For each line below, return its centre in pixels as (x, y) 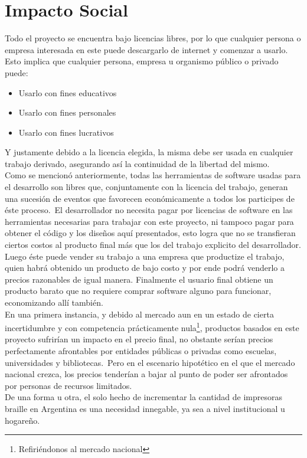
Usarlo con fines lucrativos (66, 132)
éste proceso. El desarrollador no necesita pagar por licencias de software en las (149, 210)
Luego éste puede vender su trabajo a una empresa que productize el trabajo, (145, 256)
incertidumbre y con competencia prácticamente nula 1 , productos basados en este (152, 327)
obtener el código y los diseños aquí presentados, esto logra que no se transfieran (150, 233)
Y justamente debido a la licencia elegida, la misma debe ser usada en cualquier (149, 152)
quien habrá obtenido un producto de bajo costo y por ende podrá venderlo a (145, 268)
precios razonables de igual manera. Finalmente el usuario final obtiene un (139, 279)
